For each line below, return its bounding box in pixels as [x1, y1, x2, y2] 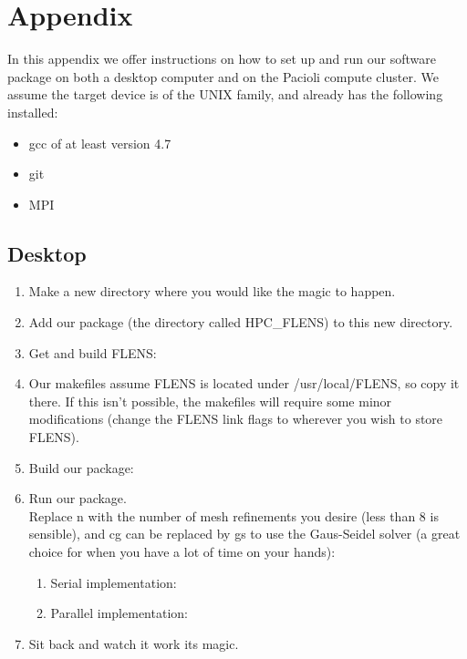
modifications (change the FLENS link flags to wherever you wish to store [28, 409, 443, 428]
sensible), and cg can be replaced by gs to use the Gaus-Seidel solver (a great [28, 524, 461, 543]
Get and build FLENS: [28, 343, 157, 362]
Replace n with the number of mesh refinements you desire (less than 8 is [28, 506, 439, 525]
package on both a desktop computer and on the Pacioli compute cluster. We [7, 67, 439, 86]
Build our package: [28, 458, 134, 477]
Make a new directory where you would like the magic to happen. [28, 282, 396, 301]
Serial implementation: [50, 572, 177, 592]
